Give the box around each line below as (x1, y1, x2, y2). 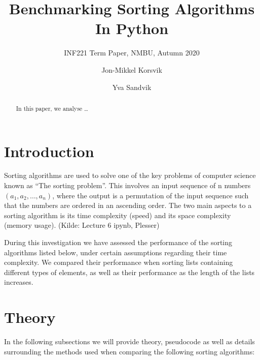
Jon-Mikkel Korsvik (101, 64, 162, 75)
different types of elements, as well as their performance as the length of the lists (4, 266, 255, 277)
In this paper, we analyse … (16, 104, 89, 112)
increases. (4, 277, 33, 287)
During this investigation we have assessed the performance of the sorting (4, 237, 233, 248)
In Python (95, 18, 169, 39)
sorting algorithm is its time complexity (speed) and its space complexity (4, 209, 231, 220)
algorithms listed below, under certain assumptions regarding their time (4, 247, 227, 257)
